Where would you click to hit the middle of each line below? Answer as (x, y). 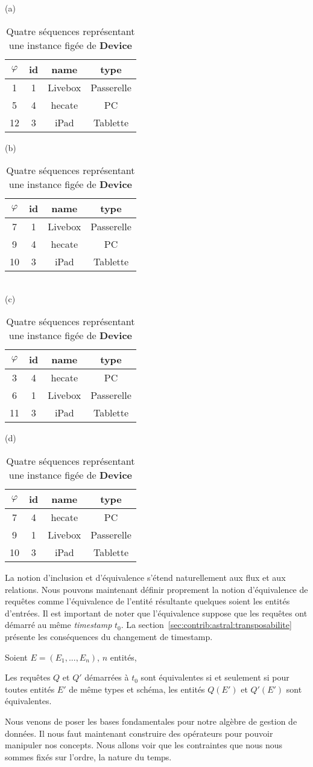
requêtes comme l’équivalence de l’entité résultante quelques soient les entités (147, 601)
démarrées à (107, 677)
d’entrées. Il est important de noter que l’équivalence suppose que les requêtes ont (156, 613)
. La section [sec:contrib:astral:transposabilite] (206, 625)
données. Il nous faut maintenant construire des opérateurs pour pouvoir (139, 733)
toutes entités (30, 689)
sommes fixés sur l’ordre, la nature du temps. (88, 756)
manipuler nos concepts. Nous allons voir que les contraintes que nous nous (144, 745)
